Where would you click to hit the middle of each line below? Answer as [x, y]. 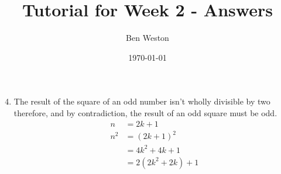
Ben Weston [148, 38]
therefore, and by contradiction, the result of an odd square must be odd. [145, 112]
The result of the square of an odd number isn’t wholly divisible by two [142, 101]
